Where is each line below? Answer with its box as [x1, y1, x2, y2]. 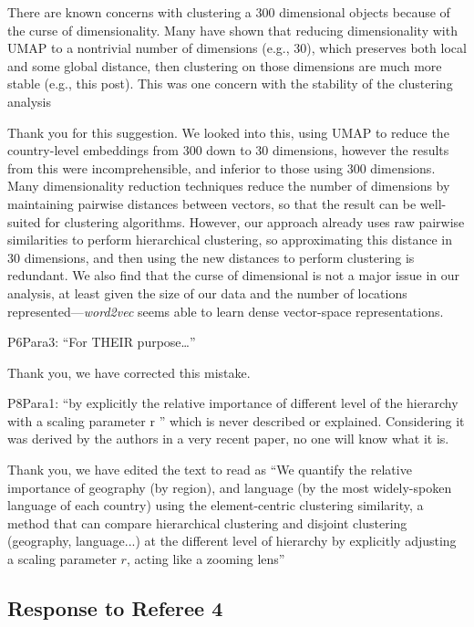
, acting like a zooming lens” [126, 549, 285, 569]
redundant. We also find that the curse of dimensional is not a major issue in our [7, 266, 460, 285]
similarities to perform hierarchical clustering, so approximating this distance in [7, 230, 453, 249]
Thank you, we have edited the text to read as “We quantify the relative [7, 460, 412, 479]
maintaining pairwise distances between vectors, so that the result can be [7, 193, 417, 213]
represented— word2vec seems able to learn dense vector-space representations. [7, 301, 444, 320]
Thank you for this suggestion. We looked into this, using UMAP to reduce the [7, 122, 449, 141]
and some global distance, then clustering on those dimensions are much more [7, 56, 442, 75]
